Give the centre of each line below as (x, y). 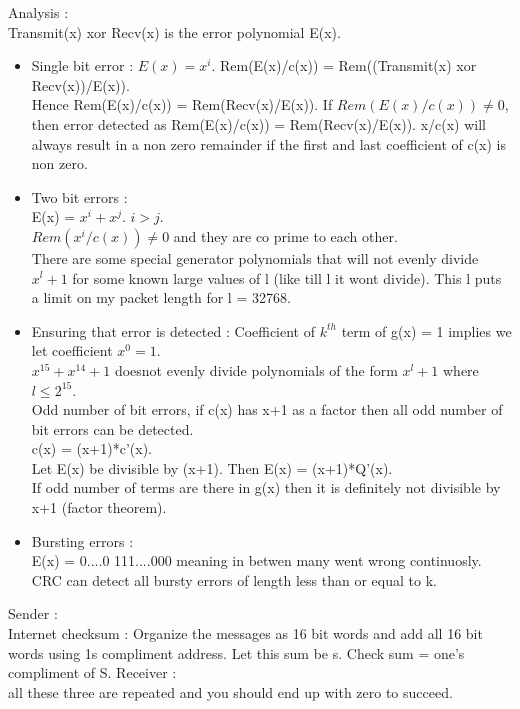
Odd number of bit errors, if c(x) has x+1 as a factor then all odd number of (267, 409)
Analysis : (38, 12)
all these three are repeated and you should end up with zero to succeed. (230, 691)
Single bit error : (82, 65)
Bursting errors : (82, 540)
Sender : (33, 613)
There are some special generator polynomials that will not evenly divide (255, 257)
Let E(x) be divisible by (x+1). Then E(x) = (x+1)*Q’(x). (212, 467)
